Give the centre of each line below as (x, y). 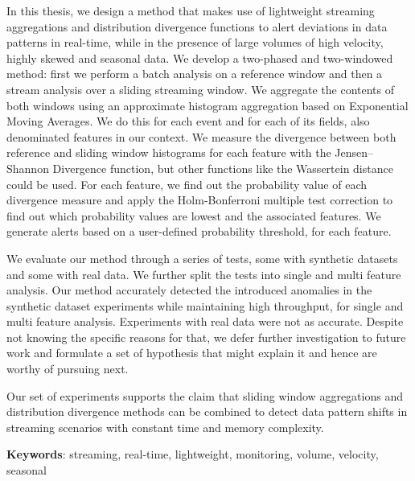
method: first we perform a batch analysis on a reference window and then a (195, 74)
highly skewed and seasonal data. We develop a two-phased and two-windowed (200, 58)
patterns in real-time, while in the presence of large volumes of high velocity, (195, 42)
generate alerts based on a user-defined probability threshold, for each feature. (199, 231)
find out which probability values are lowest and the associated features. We (194, 215)
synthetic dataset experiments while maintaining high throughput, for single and (205, 305)
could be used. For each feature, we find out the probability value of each (187, 184)
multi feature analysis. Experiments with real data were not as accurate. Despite (205, 321)
